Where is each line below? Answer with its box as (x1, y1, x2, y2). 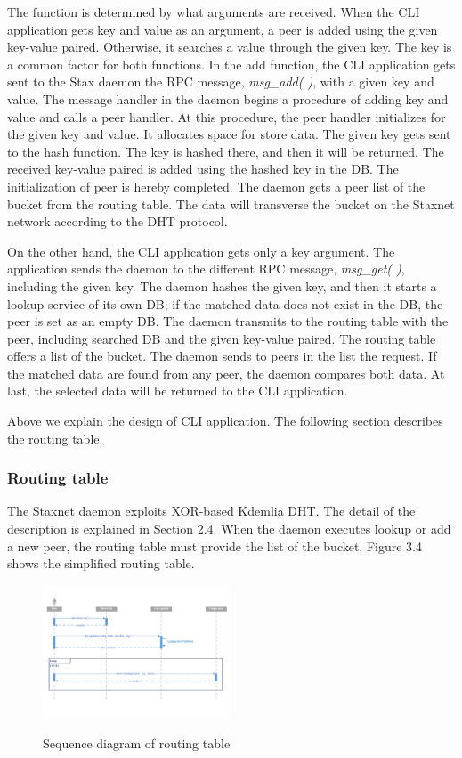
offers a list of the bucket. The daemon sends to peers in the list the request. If (7, 346, 437, 365)
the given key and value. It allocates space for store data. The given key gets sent (7, 125, 451, 143)
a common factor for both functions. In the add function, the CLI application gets (7, 54, 456, 73)
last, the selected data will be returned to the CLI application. (7, 381, 348, 400)
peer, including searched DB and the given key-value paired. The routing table (7, 329, 436, 347)
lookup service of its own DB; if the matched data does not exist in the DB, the (7, 294, 443, 313)
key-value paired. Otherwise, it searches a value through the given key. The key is (7, 37, 452, 56)
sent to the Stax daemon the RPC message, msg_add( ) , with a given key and (7, 72, 434, 91)
